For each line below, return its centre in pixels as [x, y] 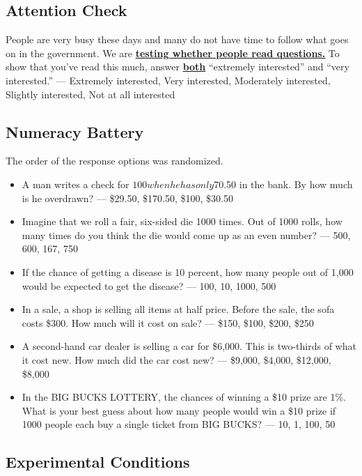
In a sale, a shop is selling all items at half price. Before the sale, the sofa [178, 309]
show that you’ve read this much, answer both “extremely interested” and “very [178, 67]
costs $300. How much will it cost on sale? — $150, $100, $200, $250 [168, 322]
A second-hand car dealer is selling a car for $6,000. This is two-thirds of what [189, 346]
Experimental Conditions [98, 462]
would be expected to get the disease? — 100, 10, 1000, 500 [149, 285]
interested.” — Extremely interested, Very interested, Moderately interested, [168, 80]
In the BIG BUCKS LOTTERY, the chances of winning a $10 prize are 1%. [184, 397]
